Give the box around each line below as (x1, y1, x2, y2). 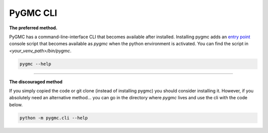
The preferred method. (9, 25, 58, 31)
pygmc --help (19, 61, 52, 66)
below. (9, 102, 23, 108)
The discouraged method (9, 78, 63, 84)
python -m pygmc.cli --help (19, 115, 88, 121)
